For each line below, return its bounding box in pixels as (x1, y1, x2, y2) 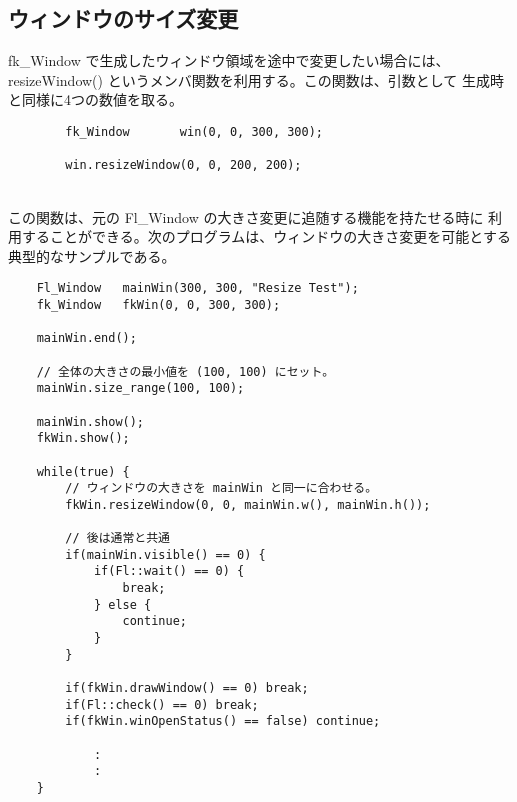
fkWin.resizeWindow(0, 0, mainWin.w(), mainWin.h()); (65, 497, 431, 512)
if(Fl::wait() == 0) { (93, 564, 245, 579)
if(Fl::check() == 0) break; (65, 697, 259, 712)
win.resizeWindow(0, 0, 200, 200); (65, 158, 302, 173)
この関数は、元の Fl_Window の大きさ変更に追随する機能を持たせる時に (8, 206, 484, 227)
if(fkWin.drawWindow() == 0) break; (65, 681, 309, 696)
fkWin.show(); (36, 431, 130, 446)
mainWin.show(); (36, 414, 145, 429)
